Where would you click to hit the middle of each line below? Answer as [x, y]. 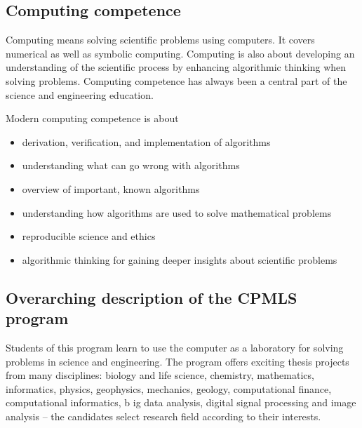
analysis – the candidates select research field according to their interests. [163, 416]
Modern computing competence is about [92, 118]
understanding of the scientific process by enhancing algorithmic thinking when [176, 67]
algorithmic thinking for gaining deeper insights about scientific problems [180, 259]
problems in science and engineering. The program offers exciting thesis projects [177, 361]
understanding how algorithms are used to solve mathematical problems [177, 212]
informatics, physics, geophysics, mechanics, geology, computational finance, [169, 388]
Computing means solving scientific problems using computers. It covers [160, 40]
